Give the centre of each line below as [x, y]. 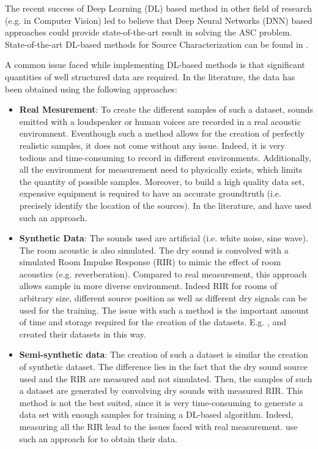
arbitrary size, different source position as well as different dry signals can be [163, 298]
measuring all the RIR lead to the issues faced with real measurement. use [158, 426]
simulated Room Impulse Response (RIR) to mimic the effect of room [150, 262]
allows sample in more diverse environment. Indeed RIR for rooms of [148, 286]
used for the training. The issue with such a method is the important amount [164, 310]
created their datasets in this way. [83, 334]
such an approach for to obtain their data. [98, 438]
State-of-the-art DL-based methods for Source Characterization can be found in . [157, 44]
